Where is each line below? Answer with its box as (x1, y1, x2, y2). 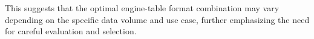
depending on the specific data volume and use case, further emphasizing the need (5, 13, 310, 25)
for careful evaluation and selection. (5, 25, 137, 37)
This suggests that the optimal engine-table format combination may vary (5, 2, 280, 14)
